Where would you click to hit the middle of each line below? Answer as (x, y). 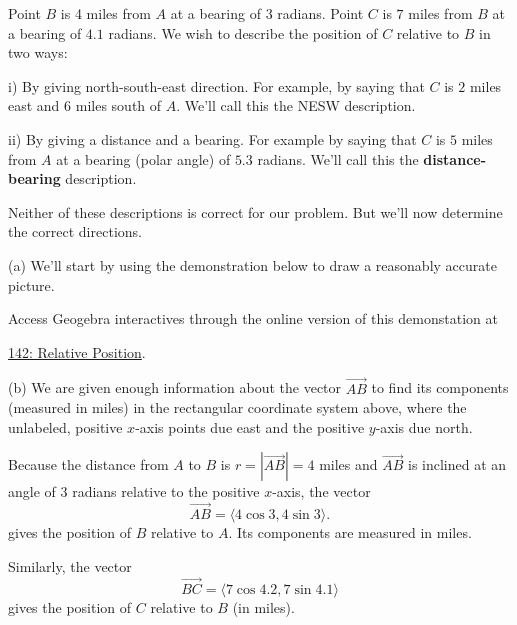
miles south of (118, 105)
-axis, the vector (321, 491)
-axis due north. (424, 426)
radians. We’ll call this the (338, 158)
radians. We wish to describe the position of (243, 32)
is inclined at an (457, 464)
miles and (348, 464)
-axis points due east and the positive (250, 426)
